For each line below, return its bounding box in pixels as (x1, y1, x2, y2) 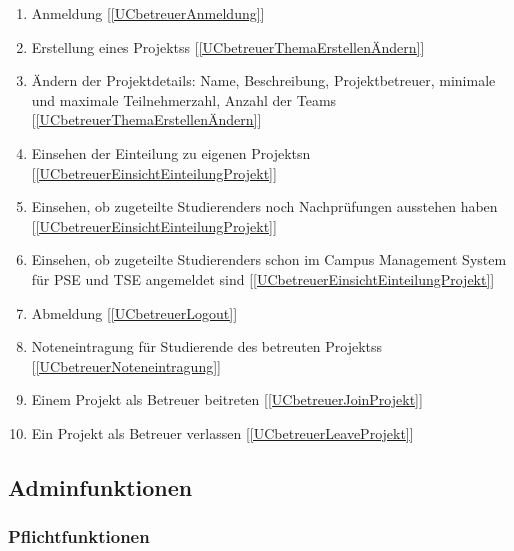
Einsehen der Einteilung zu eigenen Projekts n (31, 142, 311, 163)
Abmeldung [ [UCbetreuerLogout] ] (31, 302, 238, 323)
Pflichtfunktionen (8, 524, 150, 549)
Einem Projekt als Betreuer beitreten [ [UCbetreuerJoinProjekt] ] (31, 389, 423, 410)
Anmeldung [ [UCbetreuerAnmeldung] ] (31, 3, 265, 23)
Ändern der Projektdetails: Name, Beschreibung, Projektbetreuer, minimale (31, 70, 496, 91)
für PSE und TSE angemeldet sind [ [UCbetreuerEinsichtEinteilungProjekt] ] (31, 268, 495, 289)
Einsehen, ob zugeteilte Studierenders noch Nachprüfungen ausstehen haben (31, 196, 498, 217)
